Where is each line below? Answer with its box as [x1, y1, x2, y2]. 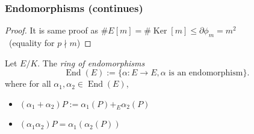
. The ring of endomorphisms [37, 56, 145, 69]
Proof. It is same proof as [5, 24, 98, 36]
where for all [5, 77, 51, 90]
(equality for [8, 36, 55, 49]
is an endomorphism [169, 69, 243, 78]
